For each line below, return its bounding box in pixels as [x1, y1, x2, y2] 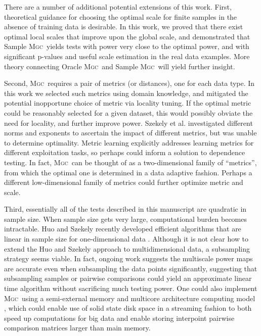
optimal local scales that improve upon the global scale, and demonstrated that [4, 31, 250, 41]
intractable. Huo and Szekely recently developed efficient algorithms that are [4, 223, 241, 234]
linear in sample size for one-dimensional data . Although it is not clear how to [4, 233, 249, 244]
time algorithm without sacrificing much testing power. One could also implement [4, 283, 257, 294]
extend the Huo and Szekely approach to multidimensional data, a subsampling [4, 243, 250, 254]
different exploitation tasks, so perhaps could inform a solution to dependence [4, 147, 245, 158]
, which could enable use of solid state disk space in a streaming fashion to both [4, 303, 252, 313]
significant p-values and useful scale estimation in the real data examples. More [4, 51, 250, 61]
